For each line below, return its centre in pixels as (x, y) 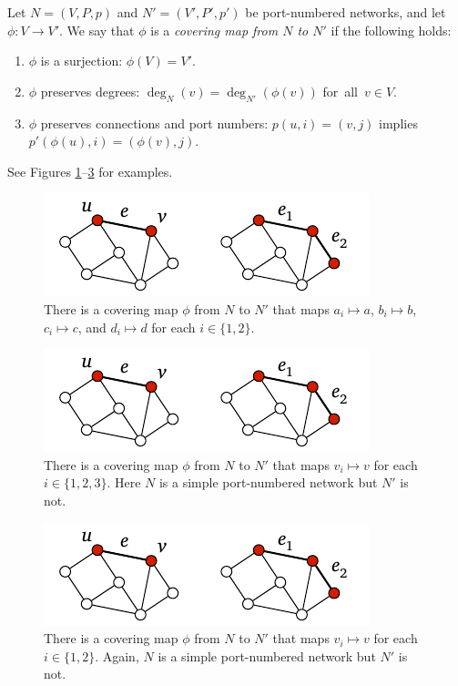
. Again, (117, 655)
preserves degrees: (90, 91)
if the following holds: (391, 30)
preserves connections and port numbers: (154, 123)
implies (398, 123)
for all (341, 91)
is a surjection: (81, 61)
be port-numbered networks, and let (346, 12)
